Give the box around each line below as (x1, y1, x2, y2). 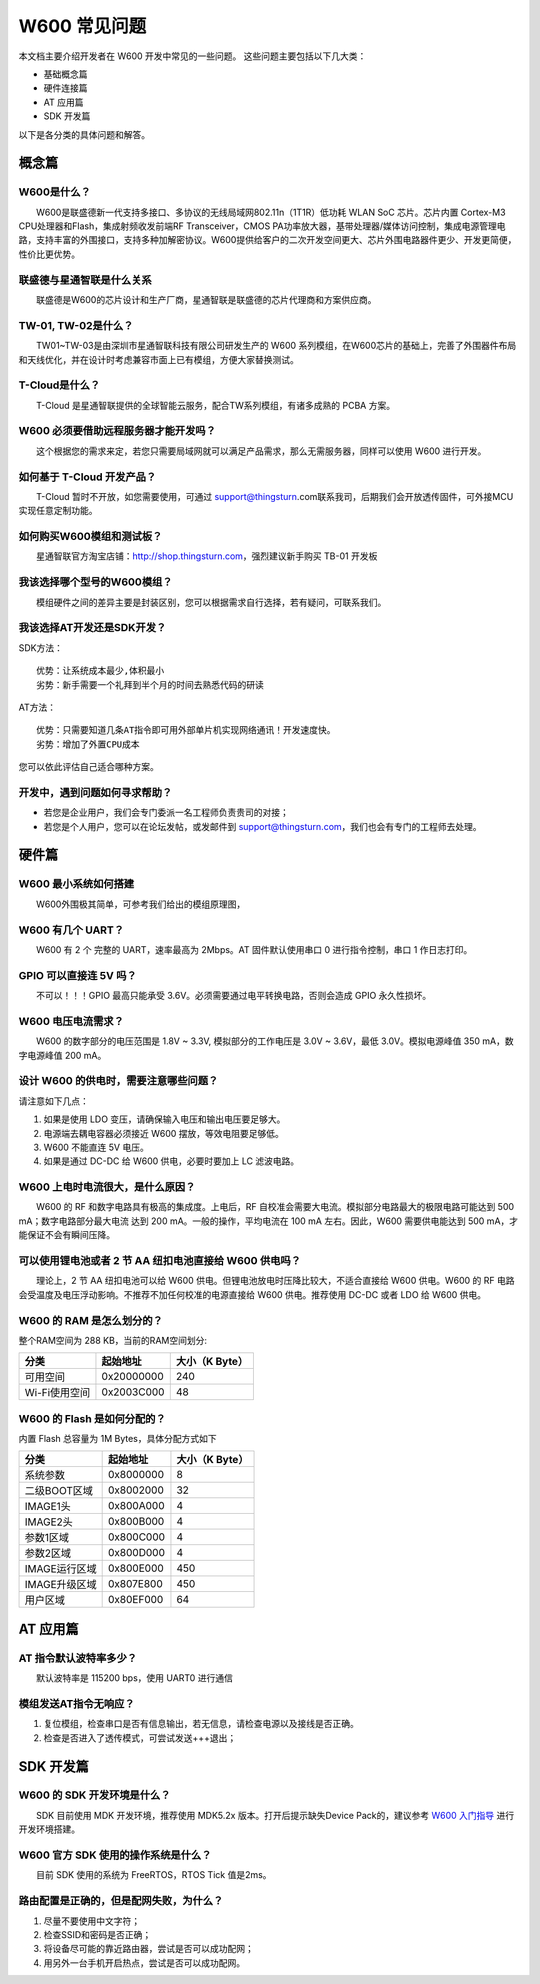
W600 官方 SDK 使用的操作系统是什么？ (18, 1848, 212, 1862)
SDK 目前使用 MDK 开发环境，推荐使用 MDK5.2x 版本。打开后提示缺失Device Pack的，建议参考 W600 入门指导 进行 (35, 1809, 515, 1821)
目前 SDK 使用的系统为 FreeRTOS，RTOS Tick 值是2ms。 (35, 1869, 272, 1881)
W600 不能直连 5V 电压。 (43, 1141, 149, 1153)
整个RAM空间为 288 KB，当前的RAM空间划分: (18, 1334, 207, 1346)
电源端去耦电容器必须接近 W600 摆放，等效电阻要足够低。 (43, 1127, 285, 1139)
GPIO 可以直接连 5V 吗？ (18, 968, 137, 982)
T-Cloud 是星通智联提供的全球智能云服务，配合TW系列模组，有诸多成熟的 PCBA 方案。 (35, 399, 395, 411)
